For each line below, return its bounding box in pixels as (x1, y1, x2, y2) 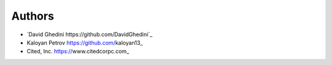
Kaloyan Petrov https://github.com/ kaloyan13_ (26, 39, 143, 46)
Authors (11, 9, 55, 23)
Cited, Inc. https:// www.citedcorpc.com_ (26, 48, 129, 55)
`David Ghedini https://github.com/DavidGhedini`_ (26, 31, 153, 38)
